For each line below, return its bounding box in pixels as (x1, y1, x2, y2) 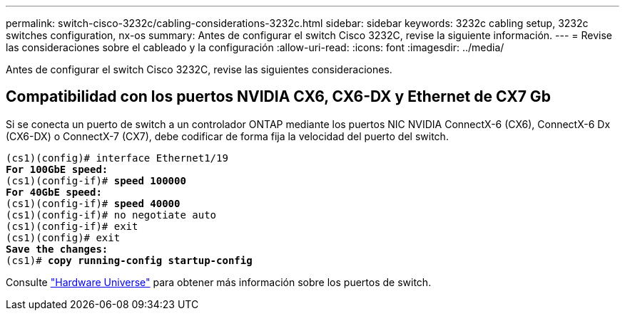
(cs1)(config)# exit (6, 231, 121, 243)
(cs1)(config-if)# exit (6, 220, 138, 232)
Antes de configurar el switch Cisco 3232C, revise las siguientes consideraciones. (6, 63, 392, 75)
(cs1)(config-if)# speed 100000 (6, 174, 186, 186)
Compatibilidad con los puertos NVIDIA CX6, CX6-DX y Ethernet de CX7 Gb (6, 88, 551, 106)
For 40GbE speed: (6, 186, 102, 198)
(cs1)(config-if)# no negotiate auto (6, 209, 217, 221)
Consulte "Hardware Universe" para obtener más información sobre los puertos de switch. (6, 275, 432, 288)
